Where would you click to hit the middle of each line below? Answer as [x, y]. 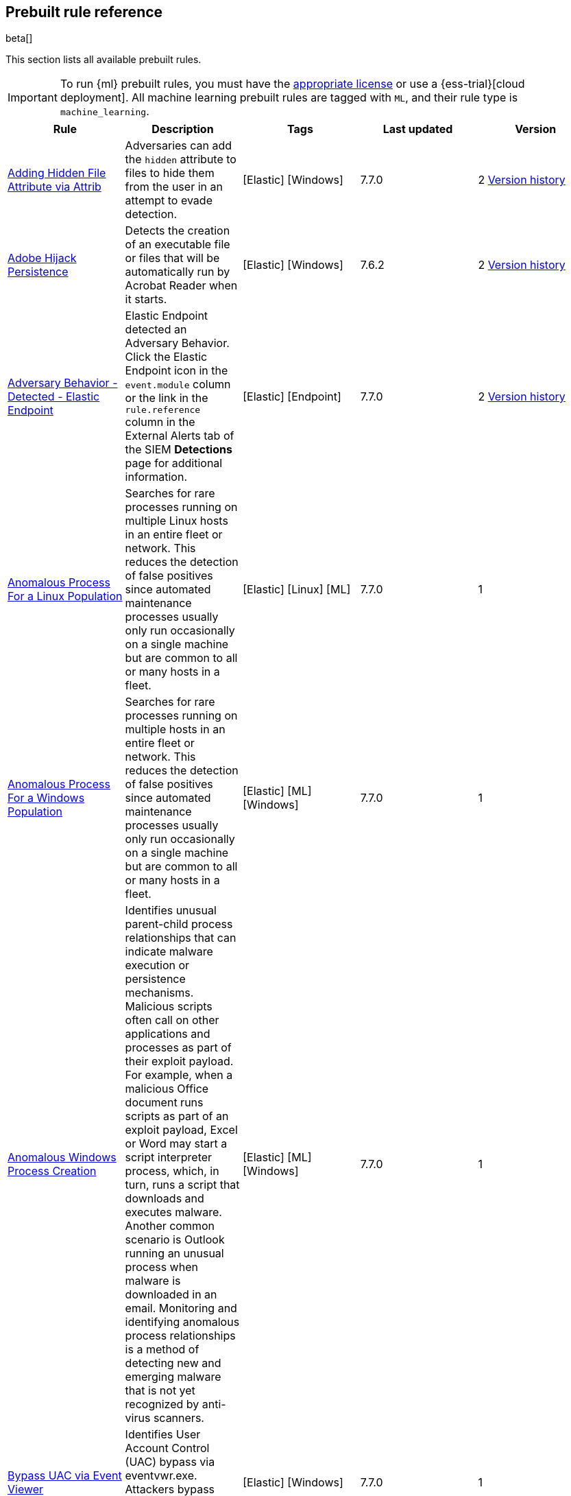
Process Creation [52, 1171]
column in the [160, 422]
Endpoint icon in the [177, 371]
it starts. [146, 299]
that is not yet [160, 1391]
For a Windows [46, 798]
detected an [156, 330]
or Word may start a [176, 1144]
